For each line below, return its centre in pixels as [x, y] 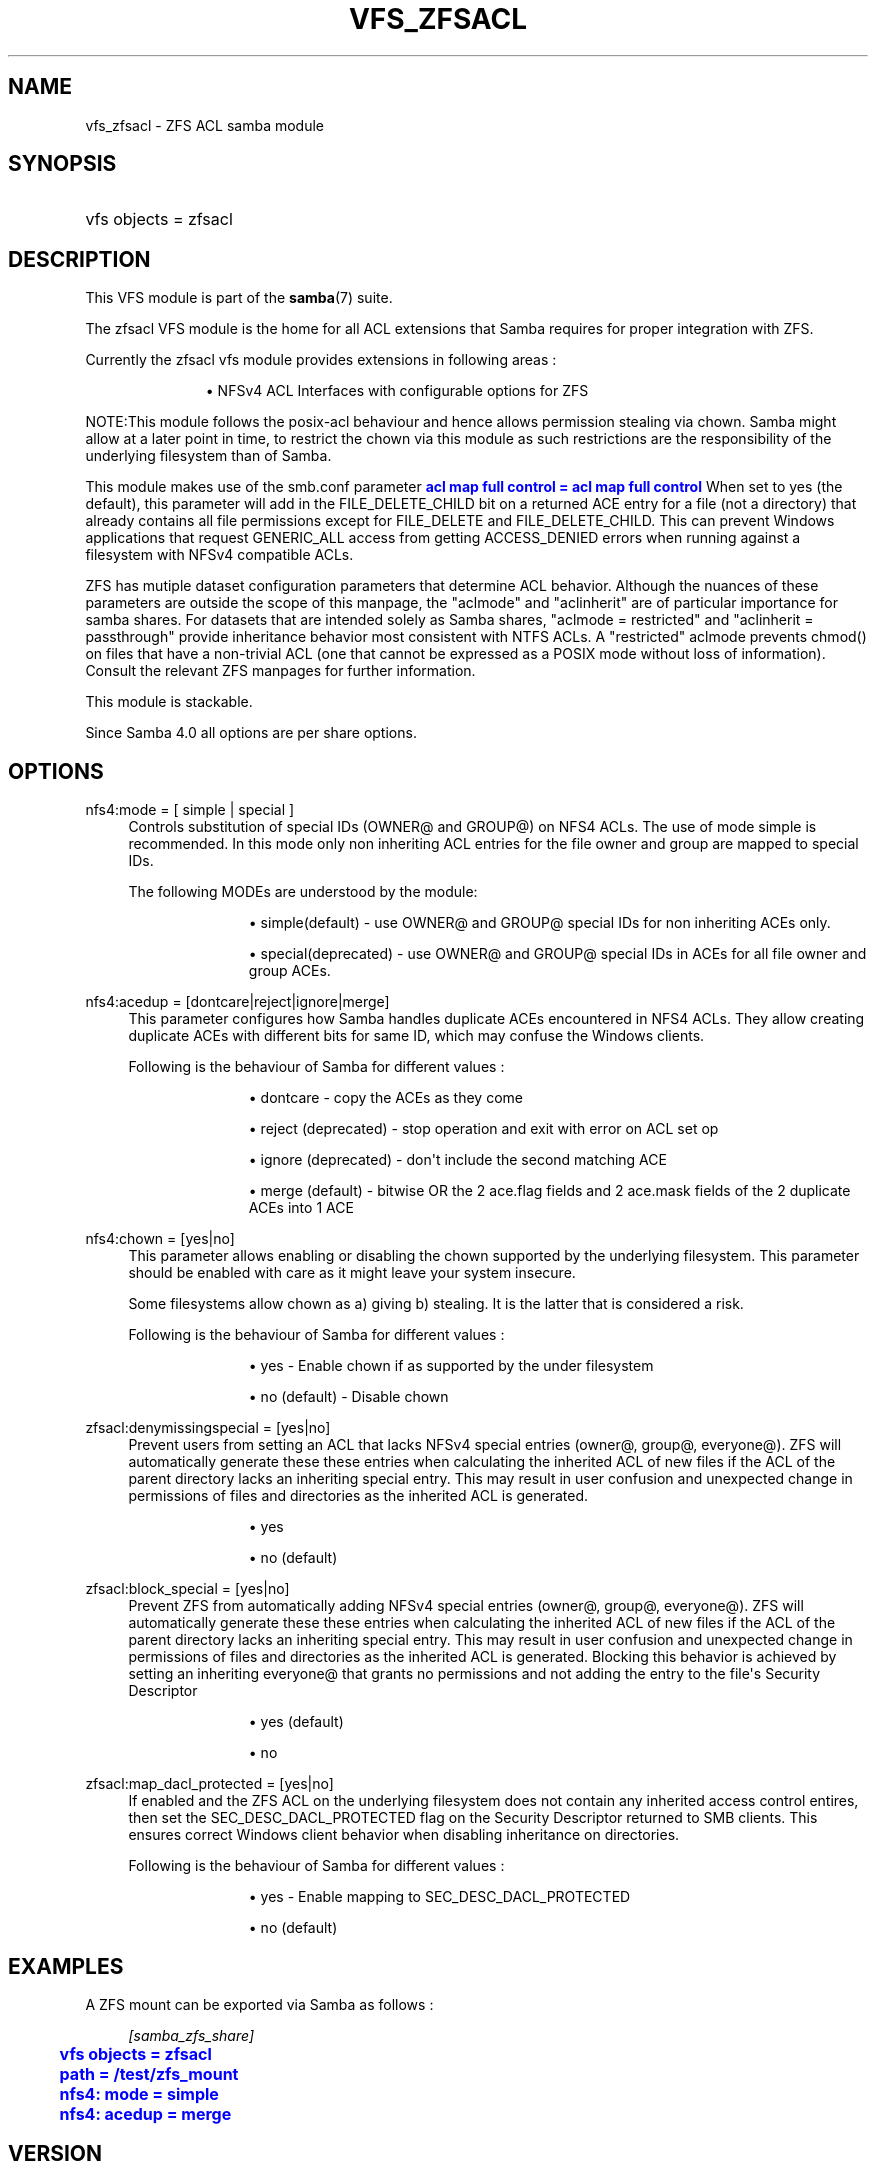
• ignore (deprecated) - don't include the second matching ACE [457, 1160]
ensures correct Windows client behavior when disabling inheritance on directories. [404, 1835]
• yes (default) [296, 1722]
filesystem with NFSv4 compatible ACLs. [219, 555]
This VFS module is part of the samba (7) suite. [239, 298]
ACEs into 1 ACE [301, 1208]
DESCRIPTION [79, 259]
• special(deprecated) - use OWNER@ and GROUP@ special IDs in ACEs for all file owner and [557, 954]
